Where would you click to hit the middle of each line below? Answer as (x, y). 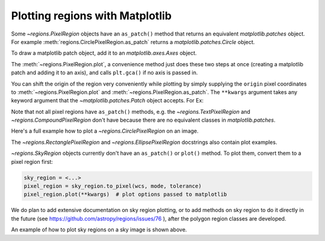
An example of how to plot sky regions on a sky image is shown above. (99, 230)
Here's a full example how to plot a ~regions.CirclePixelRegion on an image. (105, 131)
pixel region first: (32, 161)
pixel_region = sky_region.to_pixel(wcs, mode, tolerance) (113, 186)
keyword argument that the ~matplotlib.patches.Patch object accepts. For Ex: (107, 101)
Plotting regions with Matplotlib (91, 16)
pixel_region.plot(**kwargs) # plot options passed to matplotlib (125, 195)
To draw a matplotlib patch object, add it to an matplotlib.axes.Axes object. (104, 53)
